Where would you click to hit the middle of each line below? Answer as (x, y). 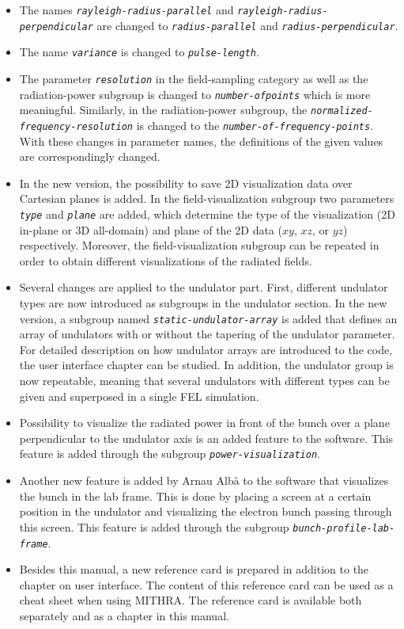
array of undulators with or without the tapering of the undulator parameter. (207, 334)
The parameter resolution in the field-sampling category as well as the (194, 78)
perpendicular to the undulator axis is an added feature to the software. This (206, 438)
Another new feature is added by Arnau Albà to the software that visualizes (204, 480)
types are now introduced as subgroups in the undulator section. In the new (203, 303)
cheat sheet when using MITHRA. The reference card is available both (191, 600)
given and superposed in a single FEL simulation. (139, 396)
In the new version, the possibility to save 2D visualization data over (186, 183)
